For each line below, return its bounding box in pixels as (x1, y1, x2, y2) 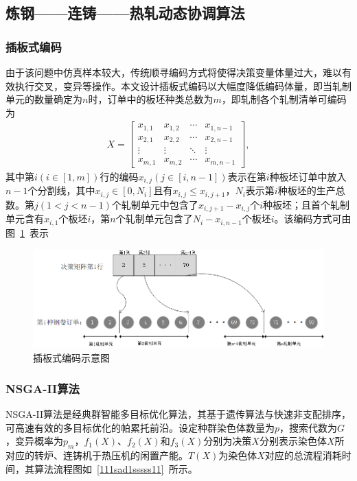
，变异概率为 (5, 434, 63, 448)
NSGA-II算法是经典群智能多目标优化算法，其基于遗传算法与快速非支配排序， (5, 406, 351, 421)
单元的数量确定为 (5, 92, 82, 106)
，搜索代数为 (279, 420, 338, 434)
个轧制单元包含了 (115, 211, 193, 226)
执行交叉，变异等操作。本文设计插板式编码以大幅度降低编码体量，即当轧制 (14, 78, 352, 93)
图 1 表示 (5, 225, 49, 239)
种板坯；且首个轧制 (263, 197, 350, 211)
